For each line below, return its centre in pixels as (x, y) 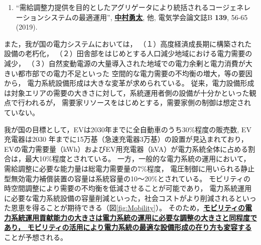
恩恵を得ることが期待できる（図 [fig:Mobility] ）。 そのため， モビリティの (128, 208)
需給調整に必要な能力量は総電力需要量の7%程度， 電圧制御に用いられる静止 (129, 168)
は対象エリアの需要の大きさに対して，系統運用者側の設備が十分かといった (127, 92)
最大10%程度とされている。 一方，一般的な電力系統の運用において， (138, 159)
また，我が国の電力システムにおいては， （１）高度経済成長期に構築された (128, 43)
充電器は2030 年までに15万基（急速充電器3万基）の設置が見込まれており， (126, 139)
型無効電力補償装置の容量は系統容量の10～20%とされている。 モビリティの (127, 178)
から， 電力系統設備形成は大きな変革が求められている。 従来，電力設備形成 (129, 83)
